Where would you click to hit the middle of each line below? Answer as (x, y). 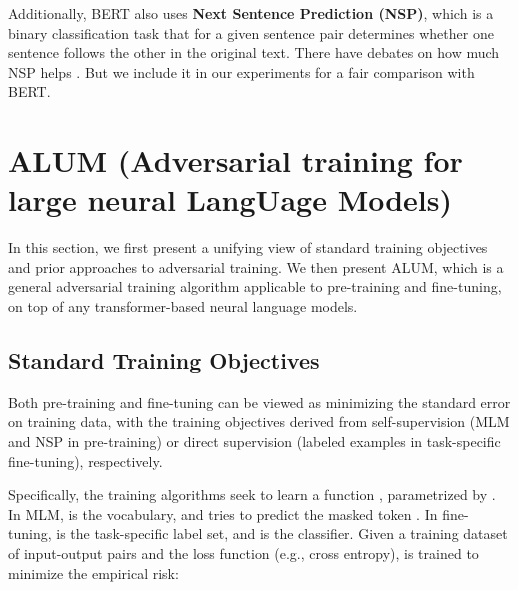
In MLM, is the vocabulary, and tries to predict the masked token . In (223, 513)
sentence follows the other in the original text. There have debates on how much (254, 52)
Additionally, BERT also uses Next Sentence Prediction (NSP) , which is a (251, 13)
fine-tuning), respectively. (85, 460)
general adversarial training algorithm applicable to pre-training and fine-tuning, (255, 286)
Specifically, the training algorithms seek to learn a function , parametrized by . (252, 494)
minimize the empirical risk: (93, 572)
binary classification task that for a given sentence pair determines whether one (251, 32)
